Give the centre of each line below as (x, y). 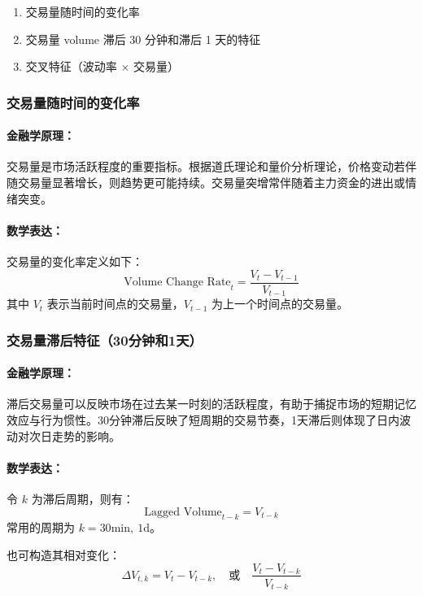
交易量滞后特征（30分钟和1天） (105, 339)
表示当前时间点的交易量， (115, 304)
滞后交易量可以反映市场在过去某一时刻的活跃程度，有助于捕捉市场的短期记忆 (211, 404)
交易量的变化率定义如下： (75, 261)
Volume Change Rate (177, 283)
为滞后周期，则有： (83, 498)
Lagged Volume (183, 512)
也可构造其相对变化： (63, 554)
